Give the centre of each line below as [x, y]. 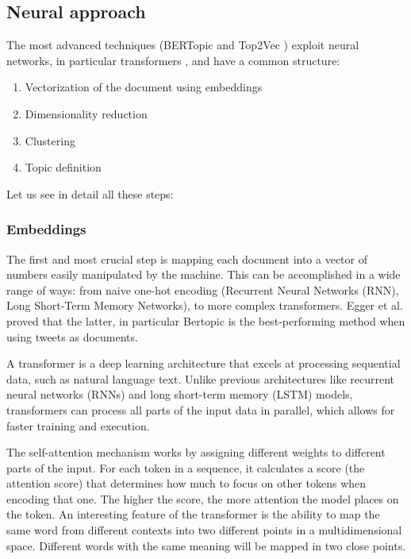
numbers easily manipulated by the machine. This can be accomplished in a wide [204, 274]
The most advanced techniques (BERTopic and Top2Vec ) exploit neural [183, 45]
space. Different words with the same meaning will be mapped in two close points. [206, 545]
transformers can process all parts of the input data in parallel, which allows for [201, 409]
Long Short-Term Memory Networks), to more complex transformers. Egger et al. [205, 305]
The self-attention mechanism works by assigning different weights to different [196, 452]
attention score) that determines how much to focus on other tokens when [186, 483]
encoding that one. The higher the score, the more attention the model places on [203, 498]
